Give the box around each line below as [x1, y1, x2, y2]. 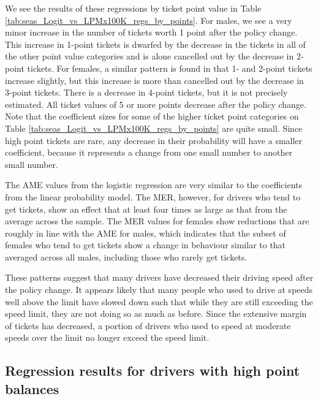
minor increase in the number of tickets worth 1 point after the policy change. [5, 26, 298, 39]
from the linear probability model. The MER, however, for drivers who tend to [5, 190, 301, 203]
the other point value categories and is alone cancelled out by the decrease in [5, 50, 294, 63]
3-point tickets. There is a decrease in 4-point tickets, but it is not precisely [5, 86, 288, 99]
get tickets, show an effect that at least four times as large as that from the [5, 202, 287, 215]
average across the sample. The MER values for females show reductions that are [5, 215, 309, 227]
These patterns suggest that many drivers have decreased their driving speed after [5, 271, 314, 284]
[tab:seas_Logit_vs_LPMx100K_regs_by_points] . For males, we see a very [5, 13, 292, 26]
